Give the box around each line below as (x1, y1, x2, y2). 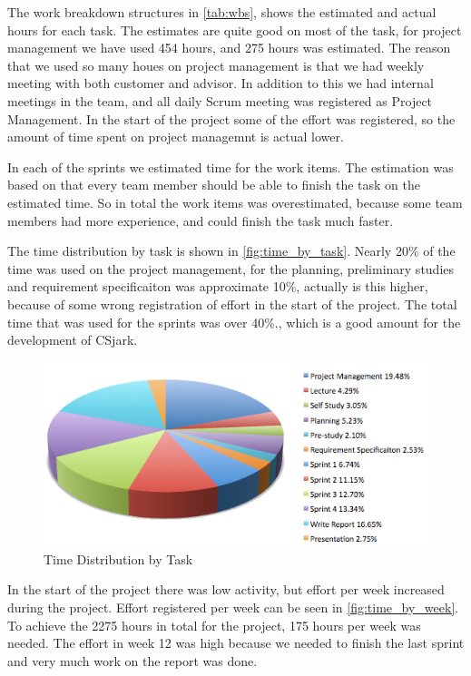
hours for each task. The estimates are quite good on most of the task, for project (7, 20, 462, 39)
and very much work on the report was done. (7, 651, 258, 670)
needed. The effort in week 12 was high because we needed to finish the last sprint (7, 633, 465, 652)
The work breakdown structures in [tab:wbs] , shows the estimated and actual (7, 3, 437, 21)
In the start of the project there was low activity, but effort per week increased (7, 580, 445, 599)
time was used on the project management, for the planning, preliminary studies (7, 259, 455, 278)
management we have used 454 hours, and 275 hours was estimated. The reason (7, 38, 451, 57)
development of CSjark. (7, 330, 138, 349)
